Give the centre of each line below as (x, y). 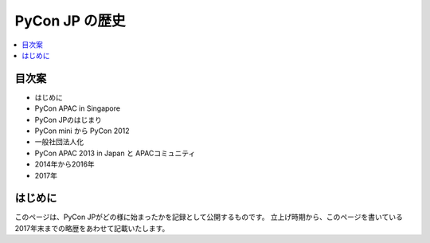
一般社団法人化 (59, 142)
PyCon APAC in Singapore (78, 108)
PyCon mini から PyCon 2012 (82, 131)
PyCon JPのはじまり (68, 120)
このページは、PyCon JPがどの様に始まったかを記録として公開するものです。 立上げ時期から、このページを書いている (209, 217)
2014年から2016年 (64, 164)
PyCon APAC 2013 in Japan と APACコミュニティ (115, 153)
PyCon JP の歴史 (70, 21)
